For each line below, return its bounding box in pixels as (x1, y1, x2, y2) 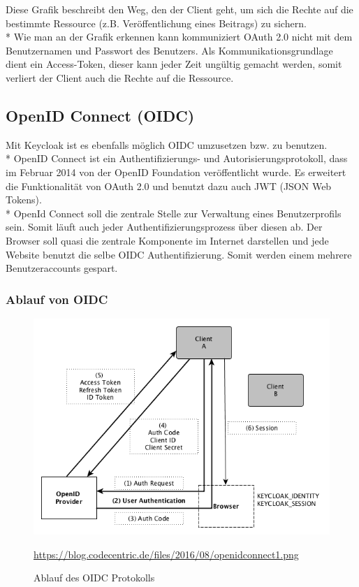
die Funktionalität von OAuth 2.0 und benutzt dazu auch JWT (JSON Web (6, 178, 332, 193)
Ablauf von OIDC (6, 290, 108, 307)
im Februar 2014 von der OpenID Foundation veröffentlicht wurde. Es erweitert (6, 164, 346, 179)
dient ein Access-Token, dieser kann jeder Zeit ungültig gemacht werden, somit (6, 57, 342, 71)
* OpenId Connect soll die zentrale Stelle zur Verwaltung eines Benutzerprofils (6, 205, 342, 220)
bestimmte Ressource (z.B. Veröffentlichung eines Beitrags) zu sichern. (6, 15, 307, 30)
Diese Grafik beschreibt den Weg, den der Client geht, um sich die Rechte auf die (6, 2, 353, 16)
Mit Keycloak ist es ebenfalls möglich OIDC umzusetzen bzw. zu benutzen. (6, 137, 328, 152)
